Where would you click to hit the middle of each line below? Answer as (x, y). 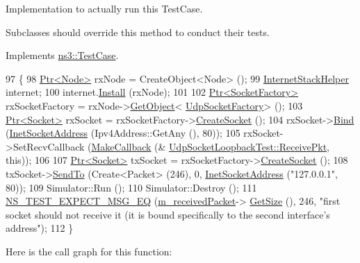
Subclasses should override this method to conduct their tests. (138, 32)
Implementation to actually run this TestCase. (104, 8)
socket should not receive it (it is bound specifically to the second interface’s (168, 214)
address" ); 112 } (40, 228)
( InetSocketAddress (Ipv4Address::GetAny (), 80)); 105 (123, 133)
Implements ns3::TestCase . (62, 55)
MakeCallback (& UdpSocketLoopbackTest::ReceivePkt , (210, 146)
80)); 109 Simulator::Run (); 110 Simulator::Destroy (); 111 (131, 187)
